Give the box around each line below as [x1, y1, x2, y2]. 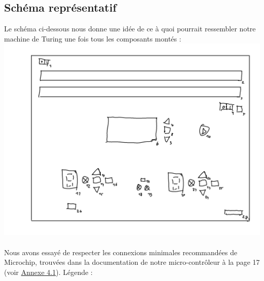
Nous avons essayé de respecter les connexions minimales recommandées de [4, 247, 238, 257]
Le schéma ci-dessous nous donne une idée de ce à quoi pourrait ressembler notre [4, 23, 256, 34]
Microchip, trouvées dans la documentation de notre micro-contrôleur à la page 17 [4, 257, 260, 267]
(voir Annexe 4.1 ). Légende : [4, 266, 93, 277]
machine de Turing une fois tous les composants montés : [4, 33, 181, 44]
